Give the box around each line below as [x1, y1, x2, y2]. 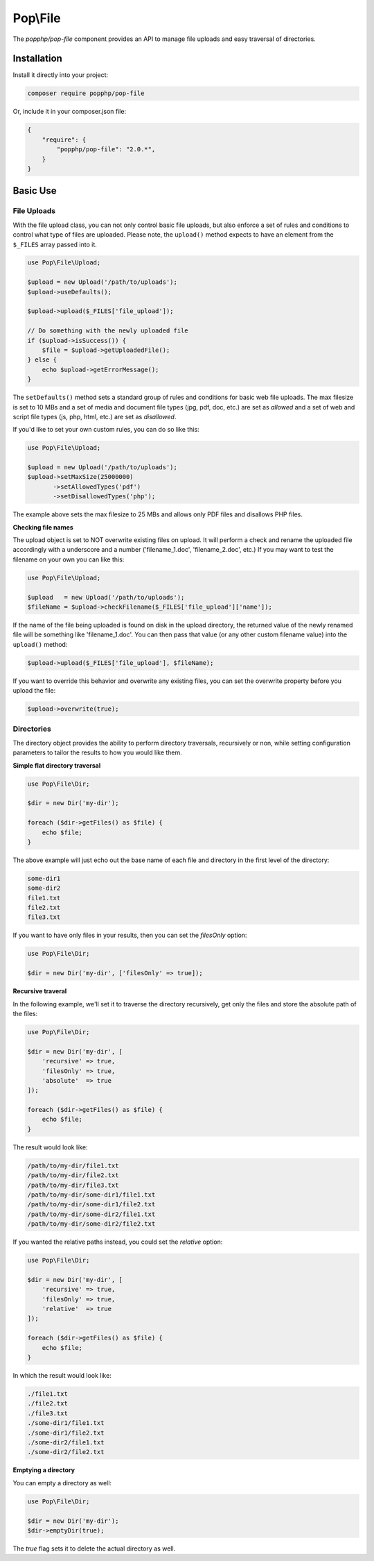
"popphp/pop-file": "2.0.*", [56, 146, 156, 153]
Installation [12, 53, 62, 65]
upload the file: [12, 686, 56, 695]
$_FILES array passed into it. [12, 240, 97, 248]
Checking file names [12, 523, 74, 531]
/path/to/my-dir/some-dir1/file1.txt [27, 1191, 156, 1199]
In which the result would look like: [12, 1372, 112, 1380]
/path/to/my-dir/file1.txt [27, 1161, 119, 1170]
